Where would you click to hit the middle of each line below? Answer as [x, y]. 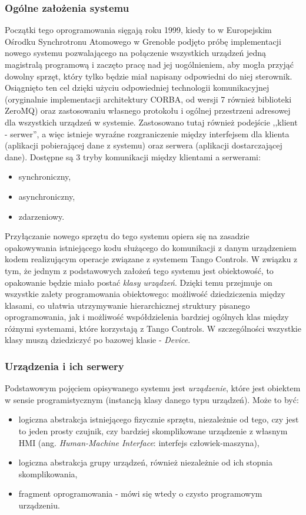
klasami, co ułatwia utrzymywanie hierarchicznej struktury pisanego [127, 305]
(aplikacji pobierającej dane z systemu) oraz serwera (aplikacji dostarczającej [144, 145]
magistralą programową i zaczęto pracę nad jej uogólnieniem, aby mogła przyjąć [149, 64]
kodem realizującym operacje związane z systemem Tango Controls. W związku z [151, 259]
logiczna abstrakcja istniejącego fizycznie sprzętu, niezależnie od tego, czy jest [159, 419]
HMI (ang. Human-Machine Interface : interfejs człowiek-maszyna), [139, 442]
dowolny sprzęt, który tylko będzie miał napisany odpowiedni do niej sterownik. [149, 76]
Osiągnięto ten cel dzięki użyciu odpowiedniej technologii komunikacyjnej [137, 88]
